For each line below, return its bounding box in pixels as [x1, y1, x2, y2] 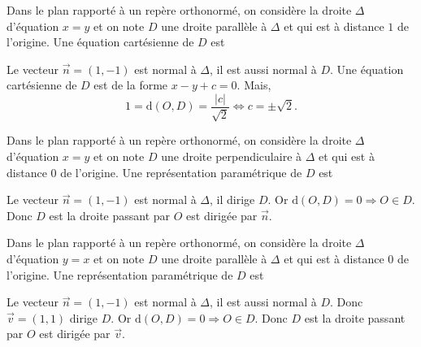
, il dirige [210, 191, 255, 208]
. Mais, [237, 76, 271, 93]
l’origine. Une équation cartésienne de [7, 33, 194, 50]
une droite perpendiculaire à [161, 148, 302, 165]
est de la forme [93, 76, 168, 93]
